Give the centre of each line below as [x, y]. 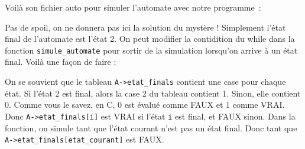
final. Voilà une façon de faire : [61, 62]
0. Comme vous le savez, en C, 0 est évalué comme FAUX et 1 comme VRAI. [145, 105]
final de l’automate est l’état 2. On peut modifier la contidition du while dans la [150, 39]
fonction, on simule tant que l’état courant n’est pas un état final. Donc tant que [151, 128]
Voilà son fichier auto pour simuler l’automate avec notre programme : [133, 7]
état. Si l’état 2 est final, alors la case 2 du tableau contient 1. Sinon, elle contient [153, 93]
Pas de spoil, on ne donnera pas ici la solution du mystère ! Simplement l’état [145, 27]
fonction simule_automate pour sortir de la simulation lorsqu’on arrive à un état [151, 50]
